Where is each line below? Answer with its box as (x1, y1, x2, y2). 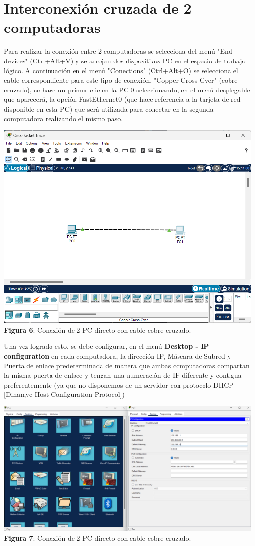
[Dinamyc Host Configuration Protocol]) (4, 389, 125, 399)
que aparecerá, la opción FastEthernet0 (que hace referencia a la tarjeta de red (4, 94, 241, 104)
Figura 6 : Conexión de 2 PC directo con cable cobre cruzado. (4, 324, 191, 334)
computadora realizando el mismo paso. (4, 113, 123, 123)
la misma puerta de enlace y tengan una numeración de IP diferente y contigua (4, 370, 242, 380)
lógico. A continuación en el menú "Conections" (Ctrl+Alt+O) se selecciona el (4, 65, 238, 75)
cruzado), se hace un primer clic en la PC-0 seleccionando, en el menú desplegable (4, 84, 250, 94)
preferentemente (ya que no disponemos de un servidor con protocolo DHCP (4, 379, 233, 390)
